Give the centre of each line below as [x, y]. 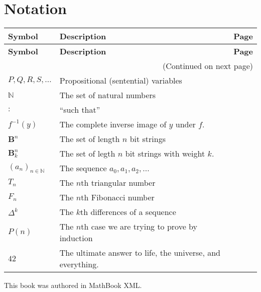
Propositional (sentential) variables [121, 81]
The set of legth [87, 154]
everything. [79, 264]
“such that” [80, 110]
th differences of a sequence [128, 212]
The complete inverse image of [113, 124]
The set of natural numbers [108, 95]
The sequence [83, 168]
